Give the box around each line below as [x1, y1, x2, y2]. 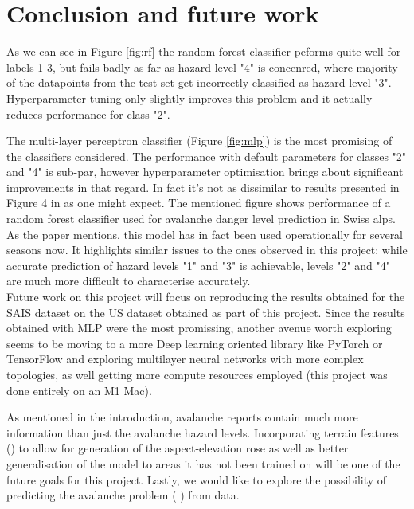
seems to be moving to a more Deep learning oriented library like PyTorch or [6, 335, 383, 351]
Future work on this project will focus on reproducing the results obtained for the [6, 288, 405, 305]
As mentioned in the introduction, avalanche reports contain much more [6, 409, 358, 425]
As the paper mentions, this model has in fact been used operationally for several [6, 225, 404, 242]
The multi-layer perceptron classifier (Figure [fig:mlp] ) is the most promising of [6, 132, 393, 149]
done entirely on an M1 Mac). [6, 382, 152, 398]
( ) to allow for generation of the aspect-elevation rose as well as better [6, 440, 349, 456]
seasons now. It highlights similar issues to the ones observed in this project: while [6, 241, 408, 258]
